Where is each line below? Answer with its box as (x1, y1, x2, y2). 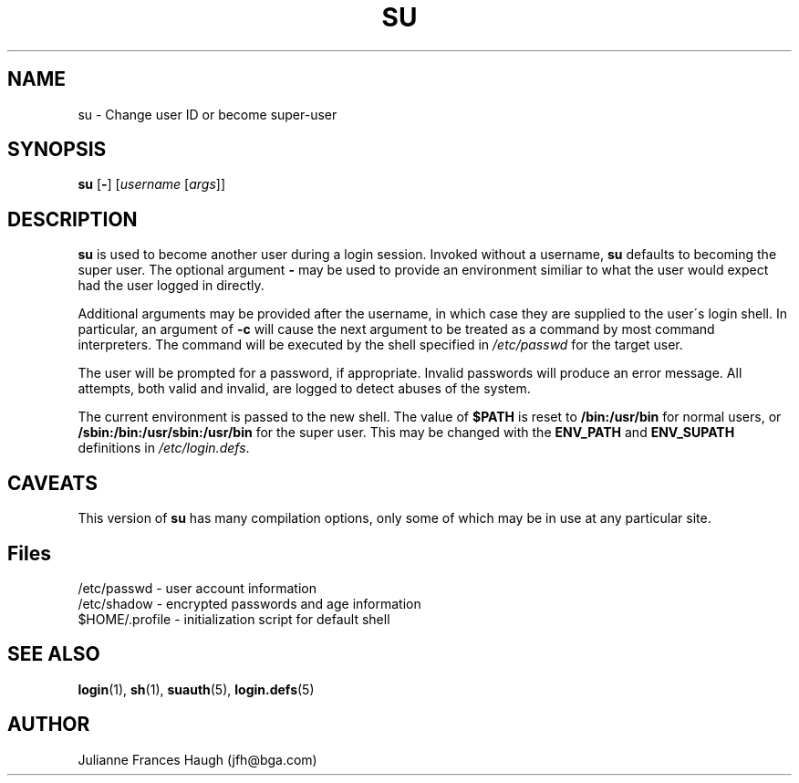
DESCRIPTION (7, 207, 138, 231)
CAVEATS (7, 471, 98, 495)
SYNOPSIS (7, 138, 107, 162)
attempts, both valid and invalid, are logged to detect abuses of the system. (78, 381, 531, 397)
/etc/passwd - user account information (78, 579, 316, 596)
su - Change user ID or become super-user (78, 106, 337, 122)
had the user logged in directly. (78, 277, 265, 294)
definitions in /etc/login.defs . (78, 440, 250, 456)
